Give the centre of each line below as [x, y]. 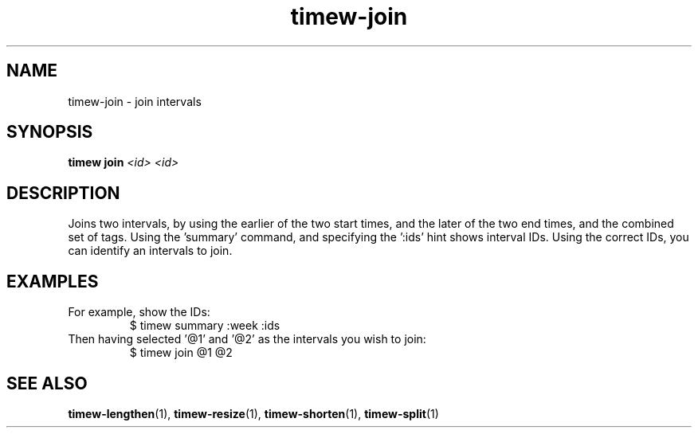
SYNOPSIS [50, 132]
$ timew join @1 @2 [181, 353]
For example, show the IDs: [139, 312]
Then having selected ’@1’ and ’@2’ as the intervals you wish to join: [247, 339]
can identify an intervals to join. [150, 251]
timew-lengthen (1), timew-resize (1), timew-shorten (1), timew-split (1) [253, 413]
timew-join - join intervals [135, 101]
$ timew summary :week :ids [205, 326]
